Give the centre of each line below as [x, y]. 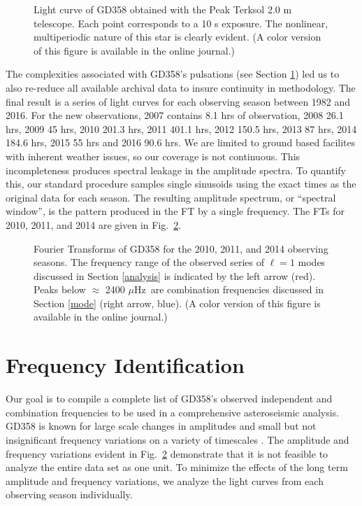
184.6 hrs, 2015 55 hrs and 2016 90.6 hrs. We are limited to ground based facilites [181, 142]
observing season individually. [69, 494]
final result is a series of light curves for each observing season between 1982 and [178, 101]
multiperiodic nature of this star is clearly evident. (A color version [178, 37]
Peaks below [60, 289]
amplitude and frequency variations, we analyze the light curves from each [165, 480]
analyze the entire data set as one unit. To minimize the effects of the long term [177, 467]
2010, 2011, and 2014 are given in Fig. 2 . [94, 224]
